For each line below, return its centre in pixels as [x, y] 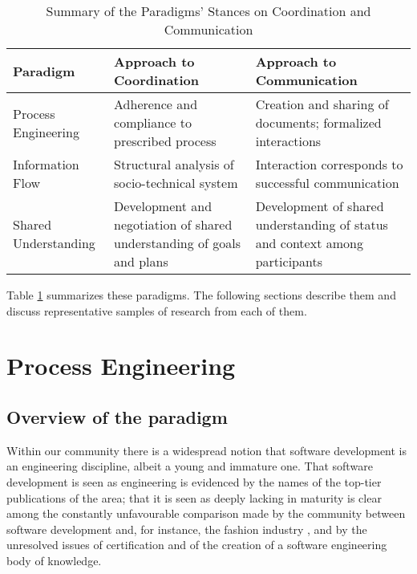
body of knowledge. [54, 560]
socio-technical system [176, 183]
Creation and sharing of [322, 104]
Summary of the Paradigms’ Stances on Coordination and [208, 11]
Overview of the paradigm [117, 416]
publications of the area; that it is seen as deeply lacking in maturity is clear [194, 497]
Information [46, 164]
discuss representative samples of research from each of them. [157, 310]
